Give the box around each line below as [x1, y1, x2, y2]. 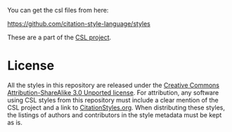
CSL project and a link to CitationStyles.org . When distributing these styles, [7, 103, 225, 112]
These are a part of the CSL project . [7, 33, 112, 41]
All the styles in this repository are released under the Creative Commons [7, 81, 220, 89]
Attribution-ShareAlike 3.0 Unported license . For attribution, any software [7, 88, 219, 97]
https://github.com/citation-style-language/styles [7, 20, 151, 27]
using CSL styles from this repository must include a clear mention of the [7, 95, 219, 104]
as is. [7, 118, 23, 126]
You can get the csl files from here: [7, 6, 109, 14]
